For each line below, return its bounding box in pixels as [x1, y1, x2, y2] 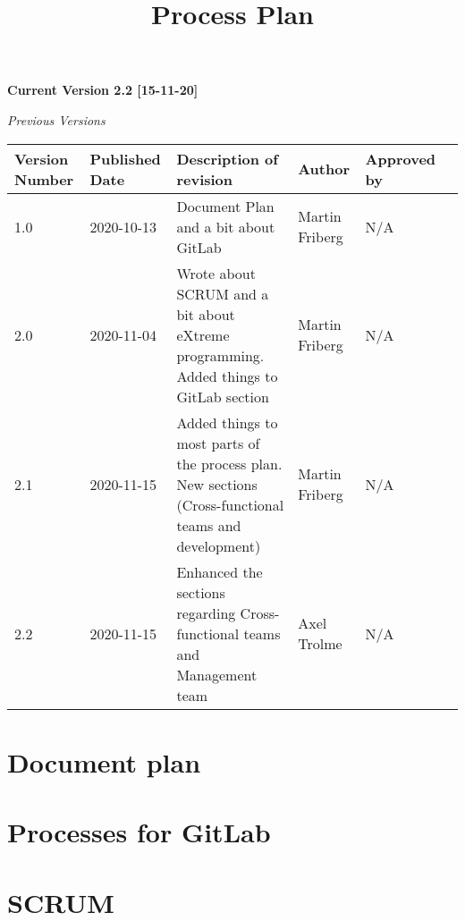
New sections [176, 473, 258, 494]
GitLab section [176, 385, 269, 407]
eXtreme [176, 324, 230, 345]
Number [14, 168, 74, 190]
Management [176, 663, 258, 685]
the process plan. [176, 452, 283, 474]
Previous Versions [7, 110, 106, 129]
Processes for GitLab [7, 814, 271, 850]
